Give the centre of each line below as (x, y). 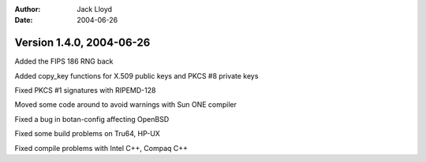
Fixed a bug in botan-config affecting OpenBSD (92, 119)
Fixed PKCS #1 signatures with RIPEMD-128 (85, 90)
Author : (28, 9)
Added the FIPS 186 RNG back (64, 61)
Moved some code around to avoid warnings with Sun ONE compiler (125, 105)
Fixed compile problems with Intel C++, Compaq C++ (101, 148)
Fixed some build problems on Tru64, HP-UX (88, 134)
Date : (24, 20)
